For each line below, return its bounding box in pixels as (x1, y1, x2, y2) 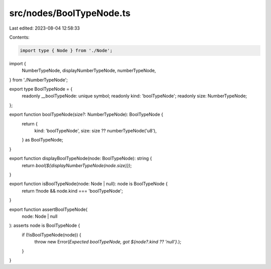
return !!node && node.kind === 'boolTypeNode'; (22, 188, 123, 194)
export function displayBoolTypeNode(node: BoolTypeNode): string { (9, 156, 153, 162)
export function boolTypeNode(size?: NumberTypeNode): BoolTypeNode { (9, 111, 164, 117)
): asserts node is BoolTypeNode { (9, 222, 80, 228)
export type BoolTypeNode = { (9, 86, 73, 92)
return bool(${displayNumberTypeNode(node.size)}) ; (22, 162, 132, 168)
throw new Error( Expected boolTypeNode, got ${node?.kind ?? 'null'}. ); (34, 239, 182, 245)
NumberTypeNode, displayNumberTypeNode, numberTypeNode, (22, 68, 156, 74)
